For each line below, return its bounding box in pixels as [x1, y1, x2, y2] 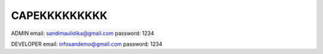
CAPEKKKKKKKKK [11, 9, 108, 22]
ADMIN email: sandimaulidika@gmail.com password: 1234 [11, 30, 154, 37]
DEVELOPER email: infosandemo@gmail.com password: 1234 [11, 40, 163, 47]
